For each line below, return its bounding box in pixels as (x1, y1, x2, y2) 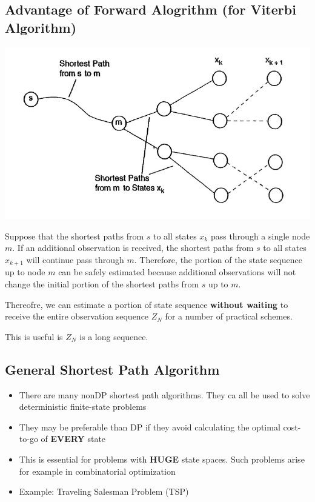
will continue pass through (26, 253, 124, 266)
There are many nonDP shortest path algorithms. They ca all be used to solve (19, 388, 310, 401)
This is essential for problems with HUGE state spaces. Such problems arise (19, 452, 305, 465)
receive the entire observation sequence (5, 310, 149, 323)
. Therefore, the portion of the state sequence (134, 253, 302, 266)
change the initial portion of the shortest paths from (5, 277, 199, 290)
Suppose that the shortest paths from (5, 229, 144, 242)
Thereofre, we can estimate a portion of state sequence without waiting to (5, 298, 288, 310)
